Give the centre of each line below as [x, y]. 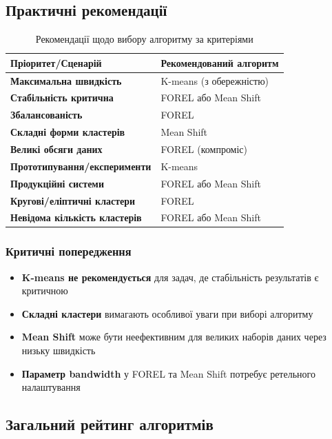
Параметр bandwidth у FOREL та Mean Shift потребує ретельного [168, 373]
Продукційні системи [57, 183]
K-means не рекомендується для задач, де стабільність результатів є [170, 277]
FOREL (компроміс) [204, 149]
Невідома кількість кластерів [76, 217]
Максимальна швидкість [66, 80]
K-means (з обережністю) [215, 80]
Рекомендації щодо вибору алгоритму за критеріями [144, 39]
